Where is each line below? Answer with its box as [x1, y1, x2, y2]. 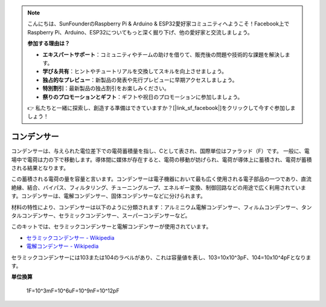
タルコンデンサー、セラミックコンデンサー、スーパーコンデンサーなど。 [11, 212, 191, 219]
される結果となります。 [11, 164, 69, 172]
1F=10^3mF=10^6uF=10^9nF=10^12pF [26, 287, 120, 294]
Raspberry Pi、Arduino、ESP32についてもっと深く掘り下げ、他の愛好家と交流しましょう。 [27, 28, 253, 36]
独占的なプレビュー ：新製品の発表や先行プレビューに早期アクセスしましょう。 [42, 76, 238, 83]
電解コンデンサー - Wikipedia [26, 242, 99, 250]
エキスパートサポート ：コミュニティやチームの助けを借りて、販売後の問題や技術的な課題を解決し [42, 51, 285, 58]
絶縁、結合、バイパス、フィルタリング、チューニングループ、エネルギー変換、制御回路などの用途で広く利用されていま [11, 184, 306, 191]
